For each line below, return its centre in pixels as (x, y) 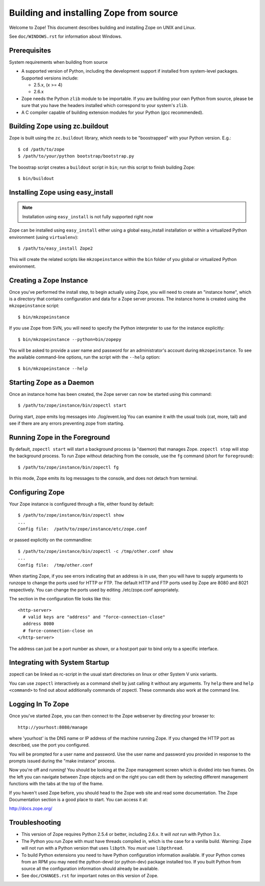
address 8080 (39, 624)
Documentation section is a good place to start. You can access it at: (79, 800)
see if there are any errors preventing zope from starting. (67, 423)
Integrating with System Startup (59, 663)
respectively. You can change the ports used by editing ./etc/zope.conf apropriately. (94, 590)
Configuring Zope (37, 492)
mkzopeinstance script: (34, 306)
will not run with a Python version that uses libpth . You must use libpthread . (102, 848)
